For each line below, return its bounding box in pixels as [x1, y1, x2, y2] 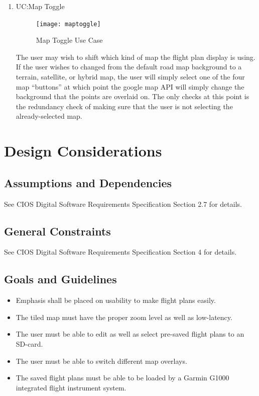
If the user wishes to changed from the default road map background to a [16, 61, 242, 72]
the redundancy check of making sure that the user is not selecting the [16, 101, 233, 111]
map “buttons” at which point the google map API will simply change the [16, 81, 244, 92]
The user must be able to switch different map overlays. [16, 355, 187, 366]
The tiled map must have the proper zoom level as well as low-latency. [16, 311, 232, 322]
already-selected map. [16, 111, 82, 121]
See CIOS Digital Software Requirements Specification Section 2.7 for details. [4, 198, 242, 209]
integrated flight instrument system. [16, 382, 126, 392]
